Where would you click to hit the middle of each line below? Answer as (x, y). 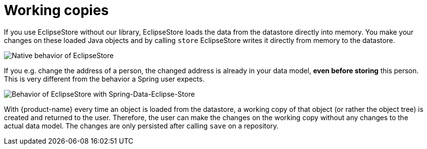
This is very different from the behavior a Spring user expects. (104, 79)
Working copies (56, 10)
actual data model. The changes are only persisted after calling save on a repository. (141, 126)
